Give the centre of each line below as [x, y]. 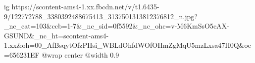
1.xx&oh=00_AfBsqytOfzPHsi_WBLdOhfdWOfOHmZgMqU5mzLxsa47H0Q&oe [128, 45]
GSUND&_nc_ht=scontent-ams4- [56, 35]
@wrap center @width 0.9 [80, 54]
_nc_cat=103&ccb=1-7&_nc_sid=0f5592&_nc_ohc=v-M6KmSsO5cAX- [117, 26]
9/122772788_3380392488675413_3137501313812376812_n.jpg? [101, 16]
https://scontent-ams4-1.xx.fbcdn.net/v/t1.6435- [85, 6]
